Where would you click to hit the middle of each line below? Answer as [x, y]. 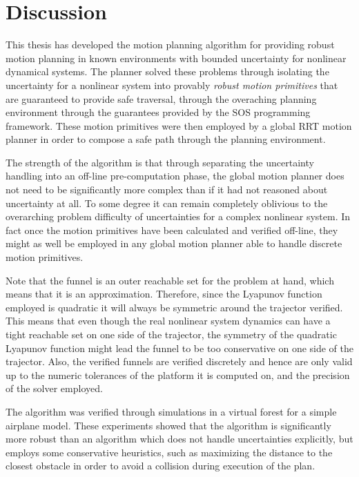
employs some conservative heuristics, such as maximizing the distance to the [169, 452]
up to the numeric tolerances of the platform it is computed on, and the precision [178, 374]
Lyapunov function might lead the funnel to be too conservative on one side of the [180, 348]
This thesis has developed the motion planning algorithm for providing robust [170, 45]
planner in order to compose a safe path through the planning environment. [166, 139]
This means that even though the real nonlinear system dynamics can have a [168, 321]
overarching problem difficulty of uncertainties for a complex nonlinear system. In [178, 216]
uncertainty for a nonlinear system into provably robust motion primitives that [172, 85]
